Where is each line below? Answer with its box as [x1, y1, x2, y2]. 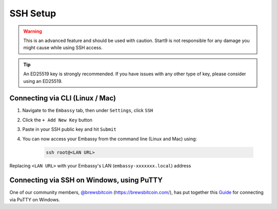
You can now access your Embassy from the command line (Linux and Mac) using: [22, 136, 197, 142]
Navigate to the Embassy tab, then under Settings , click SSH [22, 108, 153, 114]
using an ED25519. [23, 78, 63, 84]
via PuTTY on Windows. [9, 196, 61, 202]
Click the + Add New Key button [22, 117, 92, 123]
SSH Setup [9, 8, 56, 19]
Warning [23, 28, 42, 34]
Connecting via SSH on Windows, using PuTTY [9, 176, 163, 184]
